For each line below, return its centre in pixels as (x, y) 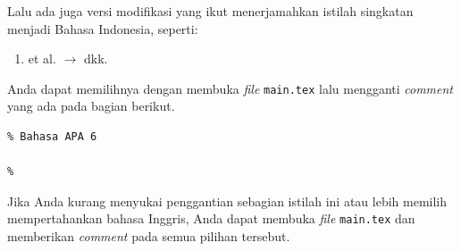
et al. (42, 59)
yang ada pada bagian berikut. (91, 106)
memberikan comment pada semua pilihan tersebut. (149, 236)
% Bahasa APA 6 (52, 137)
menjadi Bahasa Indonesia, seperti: (103, 28)
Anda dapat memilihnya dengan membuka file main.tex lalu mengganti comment (230, 88)
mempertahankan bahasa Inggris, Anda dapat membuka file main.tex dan (211, 218)
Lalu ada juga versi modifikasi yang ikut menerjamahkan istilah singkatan (210, 11)
